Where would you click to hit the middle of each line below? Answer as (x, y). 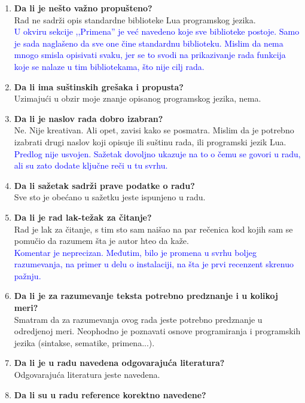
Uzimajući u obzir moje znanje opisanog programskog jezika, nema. (138, 98)
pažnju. (28, 275)
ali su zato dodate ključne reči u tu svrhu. (91, 165)
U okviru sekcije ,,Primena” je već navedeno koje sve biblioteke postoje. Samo (157, 31)
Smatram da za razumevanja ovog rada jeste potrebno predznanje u (138, 319)
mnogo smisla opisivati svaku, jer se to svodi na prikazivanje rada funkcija (150, 55)
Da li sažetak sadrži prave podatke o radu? (104, 185)
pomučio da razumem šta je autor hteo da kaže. (101, 241)
